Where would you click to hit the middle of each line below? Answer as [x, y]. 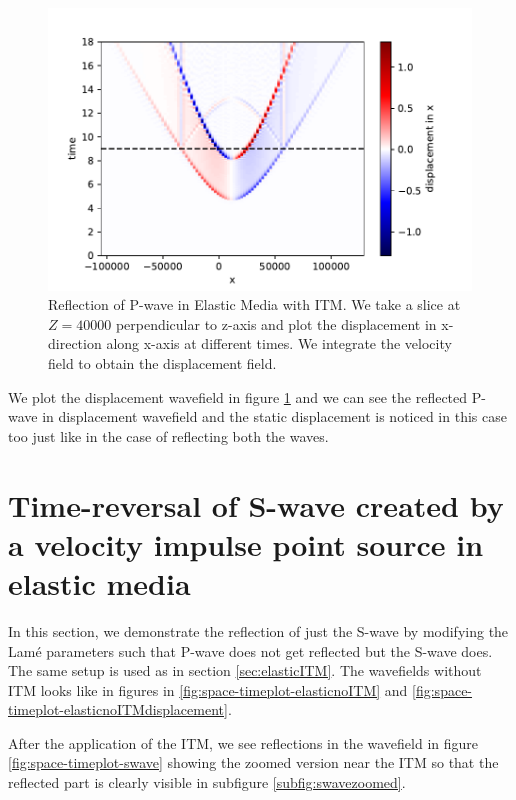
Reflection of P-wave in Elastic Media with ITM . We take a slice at [254, 304]
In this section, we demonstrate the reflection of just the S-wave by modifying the [258, 630]
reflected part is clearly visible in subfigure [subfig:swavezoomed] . [207, 782]
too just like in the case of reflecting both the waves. [168, 435]
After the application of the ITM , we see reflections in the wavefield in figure [243, 742]
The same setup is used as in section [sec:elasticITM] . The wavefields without [245, 670]
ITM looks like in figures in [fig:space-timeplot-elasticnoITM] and [208, 689]
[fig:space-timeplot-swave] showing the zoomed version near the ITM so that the [253, 762]
